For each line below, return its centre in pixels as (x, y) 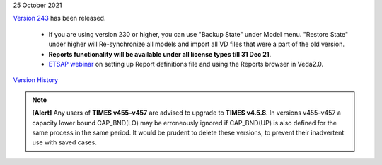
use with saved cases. (64, 142)
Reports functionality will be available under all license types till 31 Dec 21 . (160, 54)
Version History (36, 80)
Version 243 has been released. (59, 18)
